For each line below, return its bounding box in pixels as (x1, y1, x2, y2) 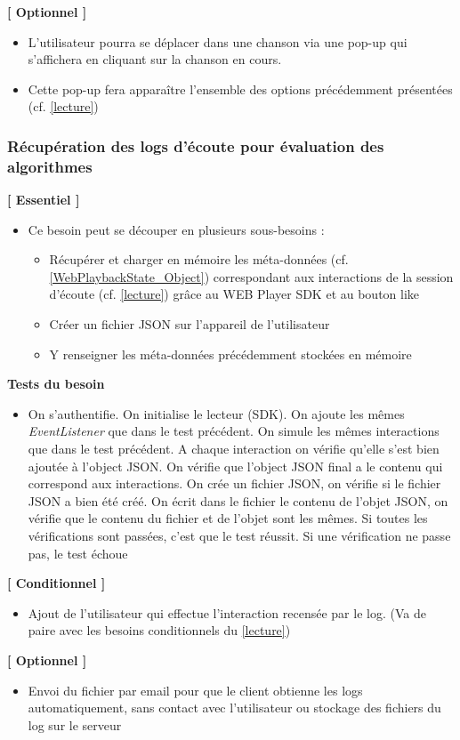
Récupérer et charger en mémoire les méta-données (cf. (49, 250, 349, 269)
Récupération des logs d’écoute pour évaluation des (7, 134, 384, 157)
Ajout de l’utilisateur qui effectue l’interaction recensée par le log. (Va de (28, 603, 426, 622)
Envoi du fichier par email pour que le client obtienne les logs (28, 680, 363, 699)
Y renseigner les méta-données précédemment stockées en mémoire (49, 344, 412, 363)
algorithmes (7, 155, 93, 177)
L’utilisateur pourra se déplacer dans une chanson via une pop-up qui (28, 32, 408, 51)
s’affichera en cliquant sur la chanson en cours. (28, 50, 282, 68)
